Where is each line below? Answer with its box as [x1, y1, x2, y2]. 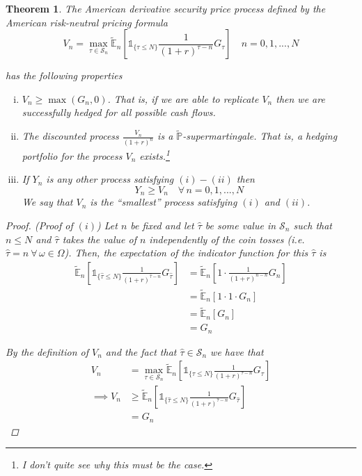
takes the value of [62, 231, 136, 246]
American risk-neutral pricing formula [6, 15, 168, 29]
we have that [210, 344, 264, 359]
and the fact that [105, 344, 177, 359]
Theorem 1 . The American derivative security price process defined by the [6, 1, 326, 15]
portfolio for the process [22, 148, 123, 163]
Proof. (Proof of [6, 218, 73, 232]
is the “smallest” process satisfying [90, 195, 237, 209]
